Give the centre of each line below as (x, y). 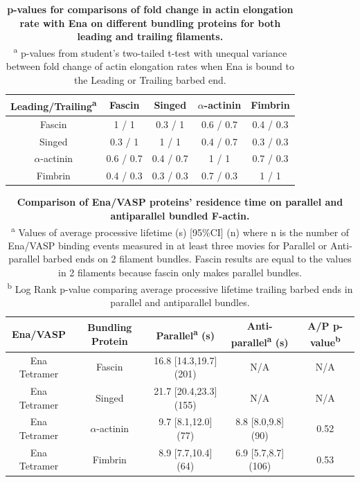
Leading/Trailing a (54, 105)
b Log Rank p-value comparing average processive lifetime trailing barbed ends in (180, 287)
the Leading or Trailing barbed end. (150, 79)
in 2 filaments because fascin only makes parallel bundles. (180, 272)
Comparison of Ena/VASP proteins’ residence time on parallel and (180, 202)
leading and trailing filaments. (150, 36)
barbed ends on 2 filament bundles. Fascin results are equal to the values (197, 259)
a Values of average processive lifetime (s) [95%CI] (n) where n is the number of (180, 231)
